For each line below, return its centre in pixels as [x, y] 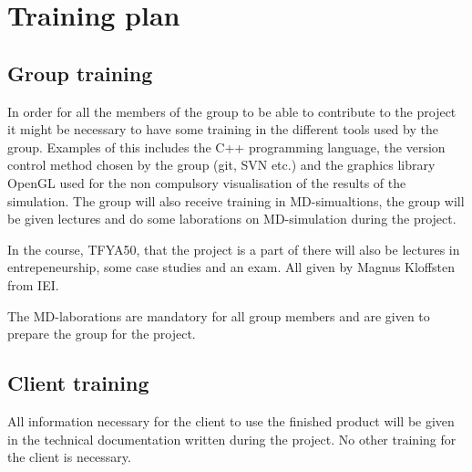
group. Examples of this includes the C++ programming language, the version [226, 147]
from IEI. [33, 284]
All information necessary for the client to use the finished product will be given [231, 420]
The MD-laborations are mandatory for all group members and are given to [219, 315]
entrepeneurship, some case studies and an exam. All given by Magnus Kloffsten [231, 267]
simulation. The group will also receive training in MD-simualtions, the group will [236, 200]
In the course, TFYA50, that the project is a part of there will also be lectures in [234, 249]
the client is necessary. [69, 457]
